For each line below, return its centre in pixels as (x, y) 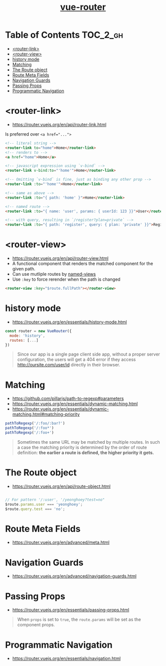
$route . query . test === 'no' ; (35, 509)
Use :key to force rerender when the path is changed (66, 279)
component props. (36, 625)
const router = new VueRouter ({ (38, 331)
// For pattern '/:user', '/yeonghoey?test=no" (55, 500)
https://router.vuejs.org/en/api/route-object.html (61, 486)
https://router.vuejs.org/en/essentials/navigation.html (66, 659)
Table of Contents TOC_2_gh (64, 35)
